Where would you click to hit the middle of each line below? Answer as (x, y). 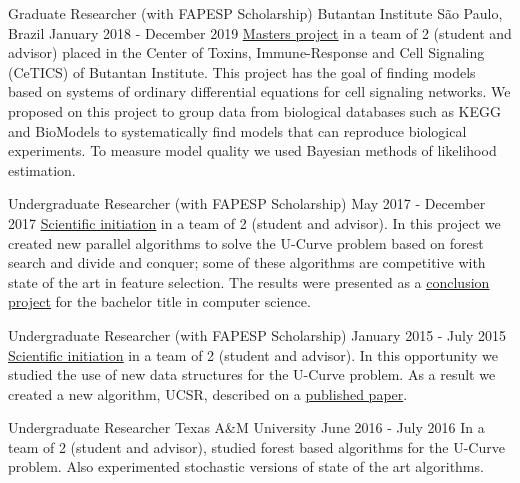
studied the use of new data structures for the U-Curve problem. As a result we (252, 374)
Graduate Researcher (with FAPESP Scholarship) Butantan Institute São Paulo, (255, 13)
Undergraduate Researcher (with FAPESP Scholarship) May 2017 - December (247, 203)
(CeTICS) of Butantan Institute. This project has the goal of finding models (242, 71)
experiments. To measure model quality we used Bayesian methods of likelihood (252, 150)
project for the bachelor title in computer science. (159, 301)
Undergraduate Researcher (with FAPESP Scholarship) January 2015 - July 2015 (257, 334)
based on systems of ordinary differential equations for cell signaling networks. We (259, 91)
